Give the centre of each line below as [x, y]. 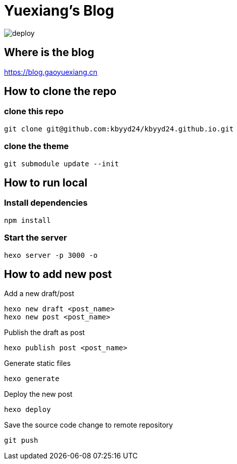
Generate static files [38, 363]
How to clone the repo [60, 91]
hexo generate [32, 379]
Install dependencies [46, 203]
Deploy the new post [38, 394]
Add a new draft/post [39, 294]
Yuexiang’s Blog [59, 11]
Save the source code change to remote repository [88, 425]
